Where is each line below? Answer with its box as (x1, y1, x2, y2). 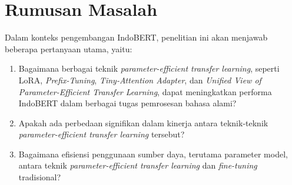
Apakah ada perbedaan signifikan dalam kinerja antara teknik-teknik (18, 116, 268, 129)
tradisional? (18, 171, 61, 183)
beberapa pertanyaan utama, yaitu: (5, 42, 132, 55)
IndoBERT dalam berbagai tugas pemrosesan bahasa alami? (18, 97, 237, 109)
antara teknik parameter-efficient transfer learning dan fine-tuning (18, 159, 257, 171)
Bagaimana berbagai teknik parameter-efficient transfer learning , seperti (18, 62, 280, 75)
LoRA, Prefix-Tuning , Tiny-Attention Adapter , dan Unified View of (18, 73, 261, 86)
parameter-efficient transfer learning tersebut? (18, 128, 185, 140)
